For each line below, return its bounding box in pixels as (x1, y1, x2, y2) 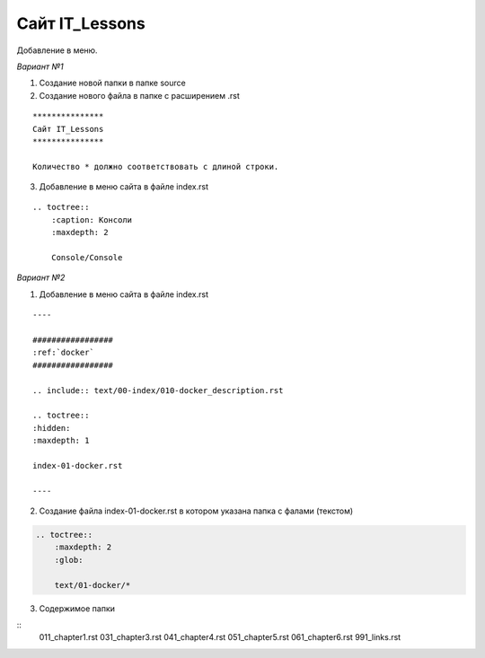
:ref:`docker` (32, 347, 94, 358)
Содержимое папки (39, 602, 116, 614)
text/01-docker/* (54, 580, 131, 590)
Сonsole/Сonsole (50, 252, 123, 263)
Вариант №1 (16, 61, 64, 72)
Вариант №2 (16, 272, 66, 283)
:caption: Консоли (50, 215, 133, 224)
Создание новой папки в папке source (39, 77, 186, 89)
